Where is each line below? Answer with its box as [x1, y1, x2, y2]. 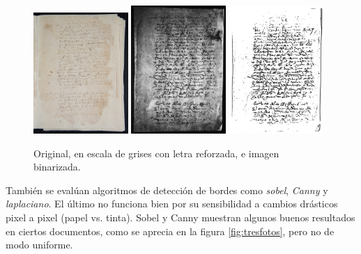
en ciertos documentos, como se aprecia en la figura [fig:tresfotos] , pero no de [6, 223, 335, 238]
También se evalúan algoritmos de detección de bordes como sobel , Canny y [6, 182, 328, 197]
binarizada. [33, 159, 81, 174]
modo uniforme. [6, 237, 73, 252]
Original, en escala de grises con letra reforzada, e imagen [33, 145, 279, 160]
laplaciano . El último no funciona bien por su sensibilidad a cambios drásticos [6, 196, 338, 211]
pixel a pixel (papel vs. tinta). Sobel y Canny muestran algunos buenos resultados [6, 209, 355, 224]
